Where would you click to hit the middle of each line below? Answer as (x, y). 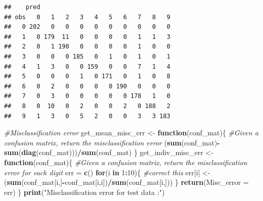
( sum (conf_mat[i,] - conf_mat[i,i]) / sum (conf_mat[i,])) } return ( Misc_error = (126, 182)
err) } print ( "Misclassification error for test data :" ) (85, 192)
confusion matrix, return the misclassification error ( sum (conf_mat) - (112, 142)
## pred (22, 7)
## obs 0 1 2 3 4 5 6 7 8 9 (87, 17)
